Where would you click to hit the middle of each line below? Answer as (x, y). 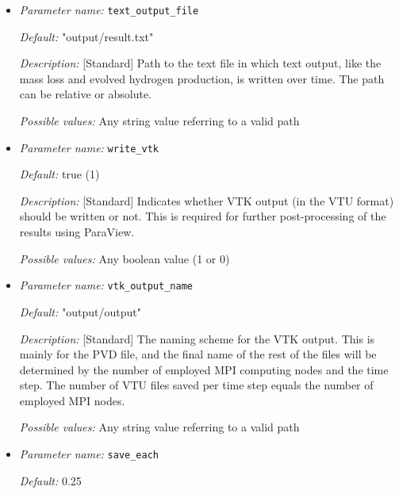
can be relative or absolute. (86, 94)
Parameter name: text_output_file (109, 10)
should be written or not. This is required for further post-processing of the (203, 216)
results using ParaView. (77, 232)
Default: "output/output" (80, 311)
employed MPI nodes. (72, 400)
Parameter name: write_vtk (89, 147)
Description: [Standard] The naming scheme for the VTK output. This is (197, 338)
